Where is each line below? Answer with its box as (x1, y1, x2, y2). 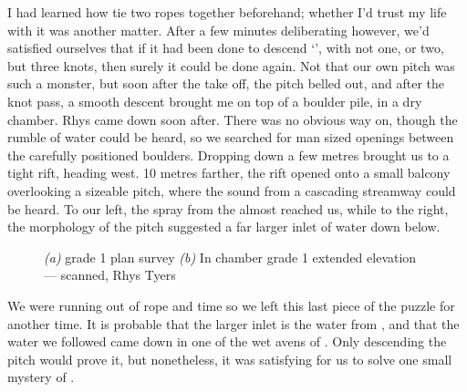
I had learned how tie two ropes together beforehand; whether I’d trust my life (7, 3, 447, 21)
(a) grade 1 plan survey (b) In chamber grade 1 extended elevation (44, 247, 417, 266)
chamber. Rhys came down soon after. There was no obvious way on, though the (7, 109, 458, 129)
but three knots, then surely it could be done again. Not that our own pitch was (7, 56, 455, 75)
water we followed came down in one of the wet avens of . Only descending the (7, 332, 447, 351)
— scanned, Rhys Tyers (44, 265, 176, 284)
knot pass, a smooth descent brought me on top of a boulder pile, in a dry (7, 91, 422, 110)
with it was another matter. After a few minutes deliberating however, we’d (7, 20, 430, 39)
